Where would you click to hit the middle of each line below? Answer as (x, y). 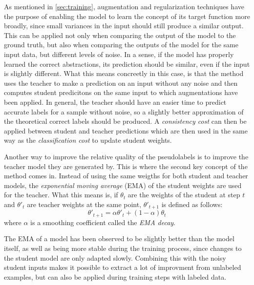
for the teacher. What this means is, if (61, 195)
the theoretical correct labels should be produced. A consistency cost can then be (125, 121)
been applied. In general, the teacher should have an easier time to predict (115, 102)
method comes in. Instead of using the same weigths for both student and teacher (126, 176)
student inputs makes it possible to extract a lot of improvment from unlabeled (123, 267)
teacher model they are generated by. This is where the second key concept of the (126, 166)
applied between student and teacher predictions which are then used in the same (126, 130)
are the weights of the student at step (184, 195)
